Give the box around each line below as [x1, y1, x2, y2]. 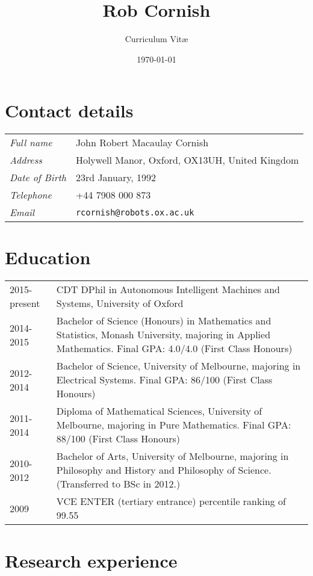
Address [10, 153, 42, 167]
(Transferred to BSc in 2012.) [56, 477, 181, 491]
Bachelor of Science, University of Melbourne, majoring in [56, 359, 301, 373]
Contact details [5, 98, 134, 123]
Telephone [10, 188, 52, 202]
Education [5, 245, 91, 270]
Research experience [5, 548, 178, 572]
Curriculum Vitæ [125, 33, 188, 45]
